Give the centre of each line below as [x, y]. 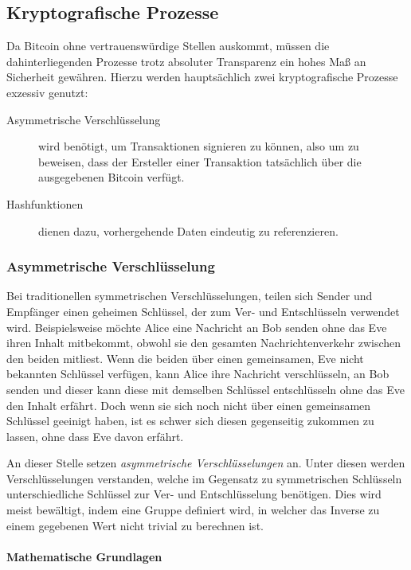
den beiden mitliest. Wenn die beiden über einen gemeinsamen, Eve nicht [185, 358]
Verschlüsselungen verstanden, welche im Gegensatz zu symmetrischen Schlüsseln [204, 478]
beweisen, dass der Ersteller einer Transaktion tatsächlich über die [200, 161]
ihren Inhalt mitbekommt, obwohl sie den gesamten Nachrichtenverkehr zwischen [204, 343]
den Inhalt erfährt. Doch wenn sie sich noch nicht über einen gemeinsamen [189, 405]
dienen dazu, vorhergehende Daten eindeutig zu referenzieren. [188, 230]
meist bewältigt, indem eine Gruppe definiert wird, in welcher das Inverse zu [193, 510]
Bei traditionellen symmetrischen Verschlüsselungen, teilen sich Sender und [190, 296]
